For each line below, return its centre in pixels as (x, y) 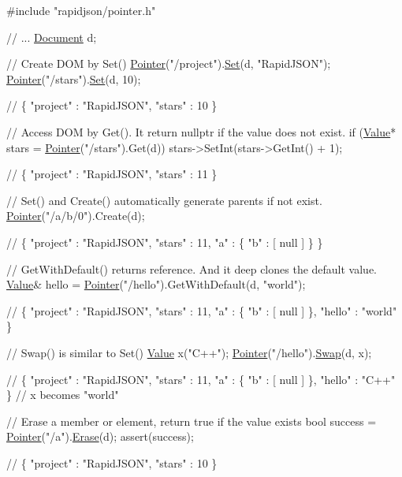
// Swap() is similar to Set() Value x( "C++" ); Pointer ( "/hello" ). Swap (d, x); (189, 352)
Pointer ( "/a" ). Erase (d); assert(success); (100, 436)
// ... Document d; (52, 37)
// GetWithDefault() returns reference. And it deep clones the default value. (192, 268)
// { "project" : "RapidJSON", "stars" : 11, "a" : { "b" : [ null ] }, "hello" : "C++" (201, 379)
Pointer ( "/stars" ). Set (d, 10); (74, 78)
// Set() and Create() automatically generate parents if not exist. (164, 200)
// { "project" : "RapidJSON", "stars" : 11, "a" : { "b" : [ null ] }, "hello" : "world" (202, 310)
